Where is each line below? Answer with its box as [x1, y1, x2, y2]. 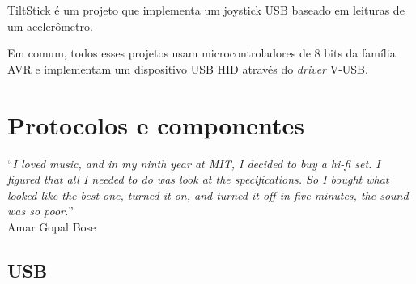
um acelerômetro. [7, 17, 93, 34]
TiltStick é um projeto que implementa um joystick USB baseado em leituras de [7, 2, 405, 18]
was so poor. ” [7, 202, 74, 219]
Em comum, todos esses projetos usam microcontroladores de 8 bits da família [7, 45, 396, 61]
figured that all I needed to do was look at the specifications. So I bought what [7, 171, 389, 188]
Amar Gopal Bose [7, 218, 96, 235]
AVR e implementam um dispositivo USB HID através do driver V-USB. [7, 60, 368, 77]
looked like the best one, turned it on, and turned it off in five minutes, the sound [7, 186, 409, 203]
